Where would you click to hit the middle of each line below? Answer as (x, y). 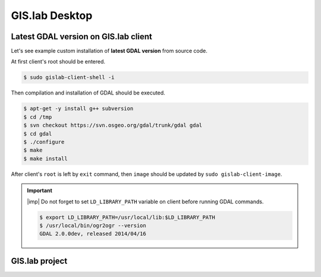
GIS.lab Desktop (52, 15)
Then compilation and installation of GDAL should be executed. (88, 93)
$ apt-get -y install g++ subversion (78, 109)
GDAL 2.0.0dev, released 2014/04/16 (93, 234)
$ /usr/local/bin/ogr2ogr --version (93, 225)
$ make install (45, 158)
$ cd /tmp (38, 117)
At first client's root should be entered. (58, 62)
